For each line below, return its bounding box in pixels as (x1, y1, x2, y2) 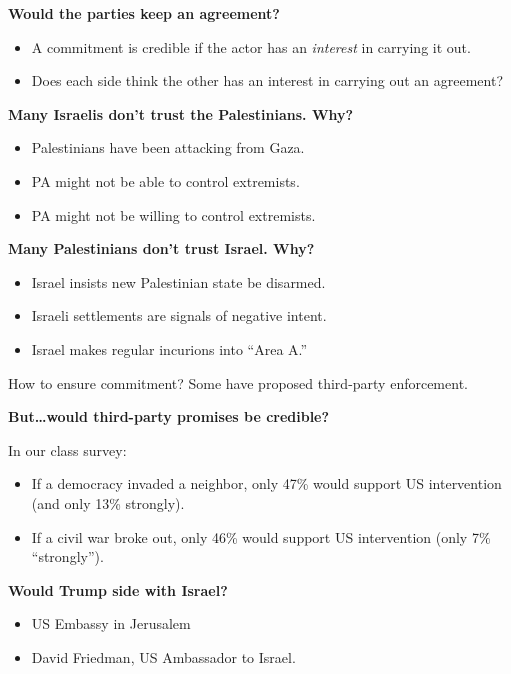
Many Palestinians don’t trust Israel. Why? (8, 238, 315, 259)
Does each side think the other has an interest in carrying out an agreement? (31, 70, 504, 91)
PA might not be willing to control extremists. (31, 204, 316, 225)
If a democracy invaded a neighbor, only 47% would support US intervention (31, 473, 502, 494)
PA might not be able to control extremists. (31, 170, 300, 191)
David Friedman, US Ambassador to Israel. (31, 646, 296, 667)
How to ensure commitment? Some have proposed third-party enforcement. (8, 372, 468, 393)
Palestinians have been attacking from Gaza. (31, 137, 305, 158)
